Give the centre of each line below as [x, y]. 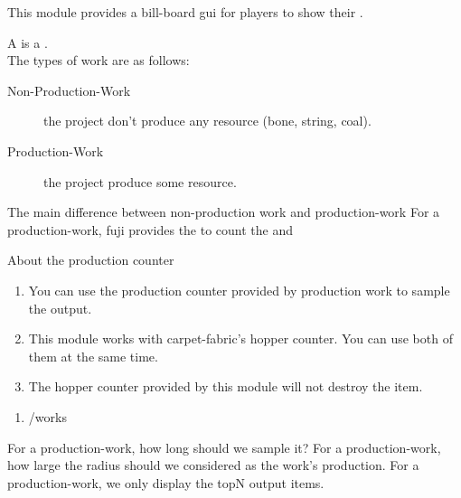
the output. [60, 308]
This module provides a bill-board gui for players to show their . [185, 12]
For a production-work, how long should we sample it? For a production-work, [224, 447]
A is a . [28, 42]
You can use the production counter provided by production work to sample [239, 290]
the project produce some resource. [140, 181]
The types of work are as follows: [99, 60]
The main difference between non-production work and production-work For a [224, 212]
